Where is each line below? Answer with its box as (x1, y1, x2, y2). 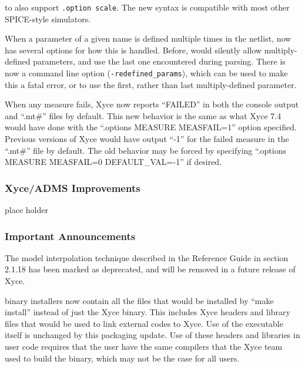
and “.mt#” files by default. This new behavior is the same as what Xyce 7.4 (5, 109, 281, 121)
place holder (5, 204, 48, 216)
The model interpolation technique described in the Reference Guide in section (5, 251, 289, 264)
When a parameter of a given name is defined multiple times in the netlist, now (5, 32, 291, 45)
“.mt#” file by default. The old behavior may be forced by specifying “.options (5, 144, 286, 156)
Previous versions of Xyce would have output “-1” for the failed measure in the (5, 133, 289, 145)
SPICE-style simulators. (5, 12, 91, 25)
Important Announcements (5, 228, 136, 243)
